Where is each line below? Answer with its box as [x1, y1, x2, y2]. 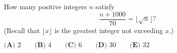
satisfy [95, 1, 115, 11]
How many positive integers [4, 1, 87, 11]
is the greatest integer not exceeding [54, 25, 163, 35]
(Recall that [4, 25, 40, 35]
